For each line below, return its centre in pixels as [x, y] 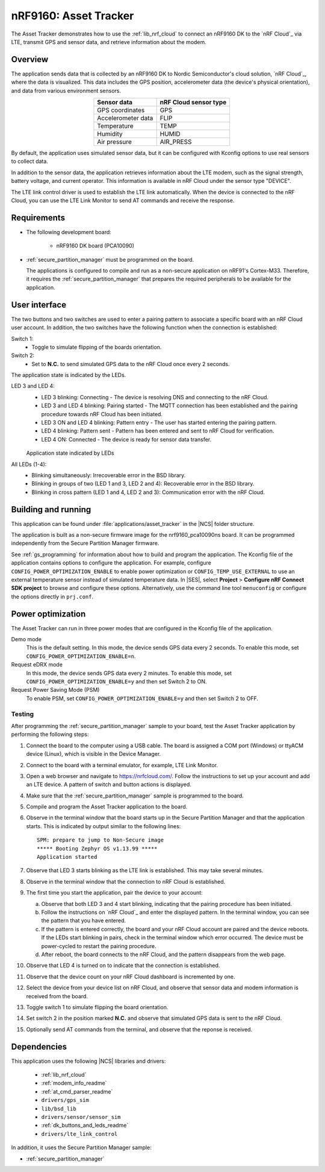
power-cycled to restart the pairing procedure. [99, 946]
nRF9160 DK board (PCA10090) [95, 246]
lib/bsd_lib [59, 1109]
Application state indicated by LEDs [70, 453]
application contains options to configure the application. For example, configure [111, 563]
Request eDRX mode [37, 665]
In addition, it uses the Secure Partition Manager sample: [81, 1148]
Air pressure [115, 142]
